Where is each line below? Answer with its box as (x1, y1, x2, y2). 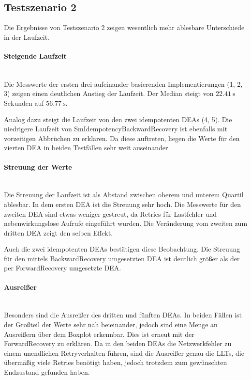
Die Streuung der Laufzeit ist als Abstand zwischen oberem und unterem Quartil (4, 190, 244, 200)
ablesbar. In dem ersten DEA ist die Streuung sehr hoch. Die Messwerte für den (4, 199, 241, 209)
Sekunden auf (4, 97, 44, 108)
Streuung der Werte (4, 161, 72, 172)
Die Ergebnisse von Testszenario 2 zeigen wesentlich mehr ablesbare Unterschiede (4, 22, 245, 32)
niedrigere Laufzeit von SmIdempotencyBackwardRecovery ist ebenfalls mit (4, 124, 228, 134)
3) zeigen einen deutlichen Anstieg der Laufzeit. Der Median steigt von (4, 88, 214, 98)
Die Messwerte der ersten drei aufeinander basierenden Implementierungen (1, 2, (4, 79, 243, 89)
